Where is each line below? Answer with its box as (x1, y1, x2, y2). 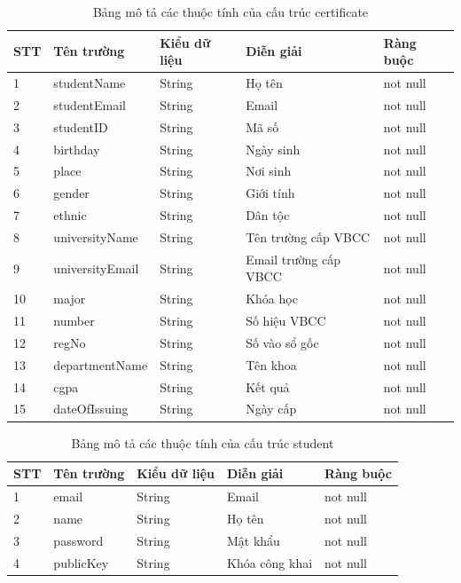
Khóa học (246, 289, 298, 308)
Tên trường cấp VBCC (246, 227, 371, 246)
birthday (53, 139, 100, 158)
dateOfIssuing (53, 399, 129, 418)
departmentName (53, 355, 148, 374)
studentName (53, 74, 126, 92)
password (53, 531, 104, 549)
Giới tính (246, 184, 295, 202)
